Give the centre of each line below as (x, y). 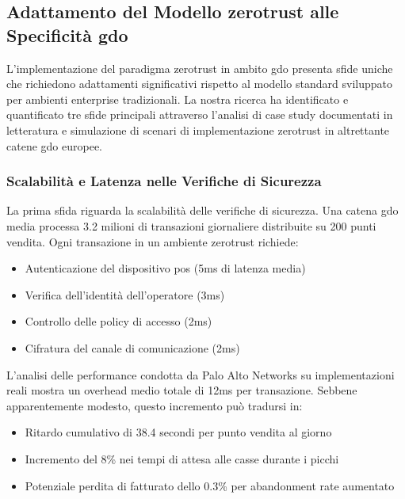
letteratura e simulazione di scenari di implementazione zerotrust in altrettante (198, 130)
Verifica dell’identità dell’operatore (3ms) (125, 294)
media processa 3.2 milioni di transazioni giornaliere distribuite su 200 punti (191, 225)
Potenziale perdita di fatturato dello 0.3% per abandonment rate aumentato (210, 485)
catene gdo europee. (54, 145)
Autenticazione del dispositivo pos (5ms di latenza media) (165, 268)
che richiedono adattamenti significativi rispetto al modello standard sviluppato (199, 84)
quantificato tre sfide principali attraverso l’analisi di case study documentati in (200, 114)
